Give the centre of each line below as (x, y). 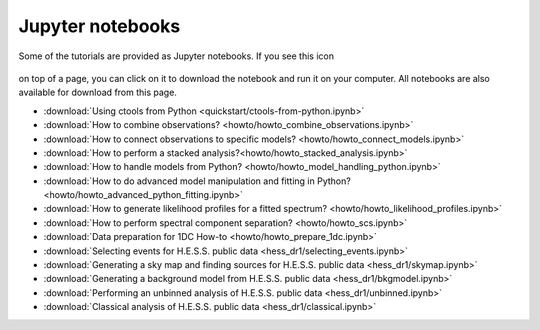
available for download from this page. (97, 92)
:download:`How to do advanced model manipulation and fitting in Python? (197, 181)
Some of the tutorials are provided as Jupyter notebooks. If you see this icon (176, 56)
